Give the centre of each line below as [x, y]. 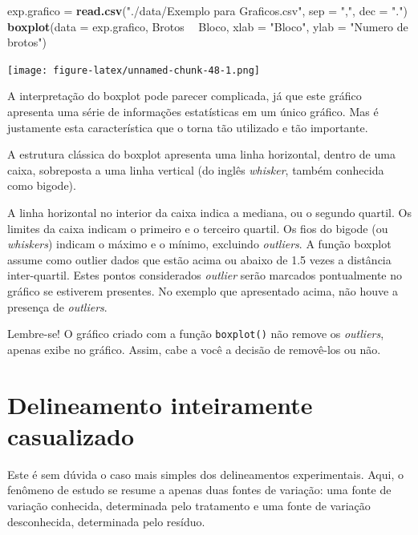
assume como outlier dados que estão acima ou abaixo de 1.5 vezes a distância [199, 259]
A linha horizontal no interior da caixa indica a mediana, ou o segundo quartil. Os [209, 212]
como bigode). [42, 185]
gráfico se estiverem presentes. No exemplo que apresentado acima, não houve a [203, 290]
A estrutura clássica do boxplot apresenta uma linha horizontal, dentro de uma [201, 154]
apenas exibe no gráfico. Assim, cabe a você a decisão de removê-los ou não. [194, 349]
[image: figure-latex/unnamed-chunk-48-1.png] [134, 70]
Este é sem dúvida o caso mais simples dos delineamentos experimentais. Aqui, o [205, 474]
